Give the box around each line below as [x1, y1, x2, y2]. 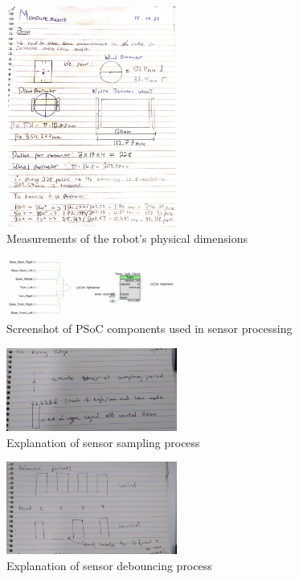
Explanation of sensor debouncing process [6, 556, 212, 573]
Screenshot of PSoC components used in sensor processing [6, 320, 293, 337]
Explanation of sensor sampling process [6, 433, 200, 450]
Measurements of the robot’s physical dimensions [6, 229, 248, 246]
